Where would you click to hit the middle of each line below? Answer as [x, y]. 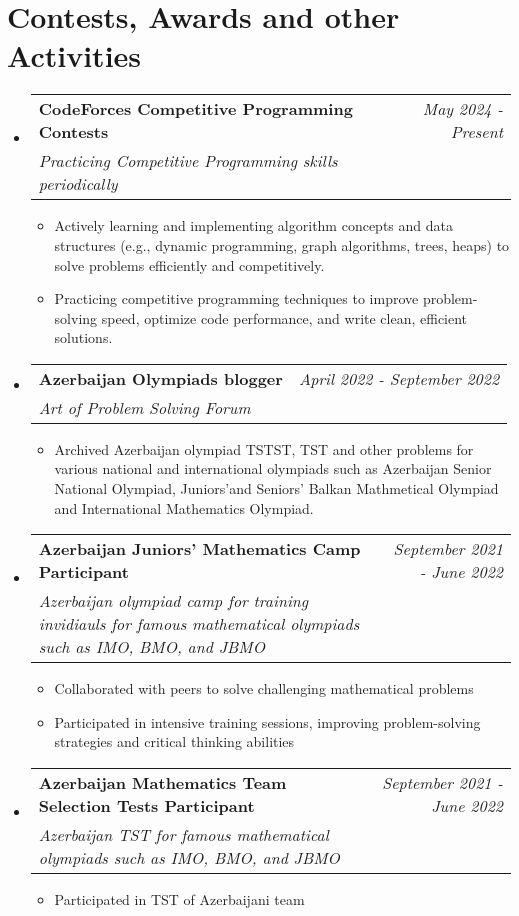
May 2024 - [462, 109]
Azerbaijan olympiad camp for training [173, 601]
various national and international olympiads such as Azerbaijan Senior [273, 468]
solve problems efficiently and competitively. [189, 264]
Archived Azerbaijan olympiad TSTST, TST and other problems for [264, 448]
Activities [74, 55]
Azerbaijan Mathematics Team [162, 783]
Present [476, 132]
